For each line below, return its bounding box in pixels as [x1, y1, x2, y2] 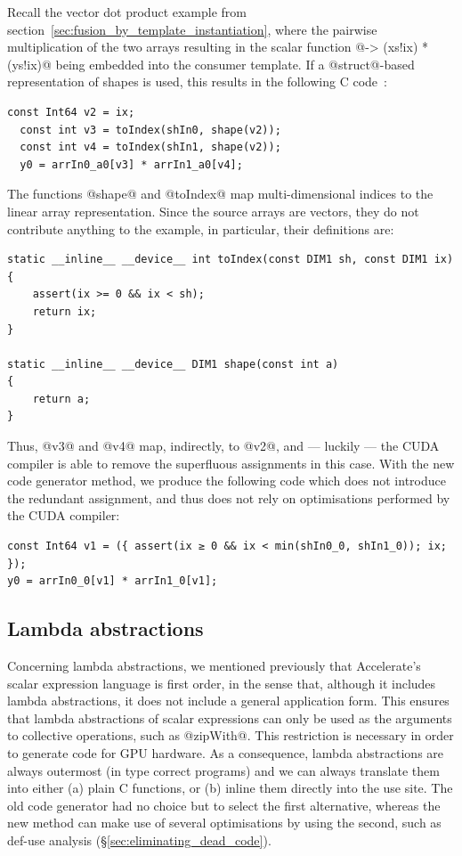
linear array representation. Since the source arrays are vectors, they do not [7, 201, 419, 220]
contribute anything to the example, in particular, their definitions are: [7, 219, 394, 238]
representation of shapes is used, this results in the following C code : [7, 72, 387, 91]
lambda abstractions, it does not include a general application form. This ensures [7, 691, 450, 710]
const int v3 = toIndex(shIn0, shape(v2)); [20, 123, 281, 136]
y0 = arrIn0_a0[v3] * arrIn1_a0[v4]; [20, 158, 243, 171]
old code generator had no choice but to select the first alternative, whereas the [7, 795, 441, 814]
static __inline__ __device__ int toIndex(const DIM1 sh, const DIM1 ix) [7, 253, 454, 266]
